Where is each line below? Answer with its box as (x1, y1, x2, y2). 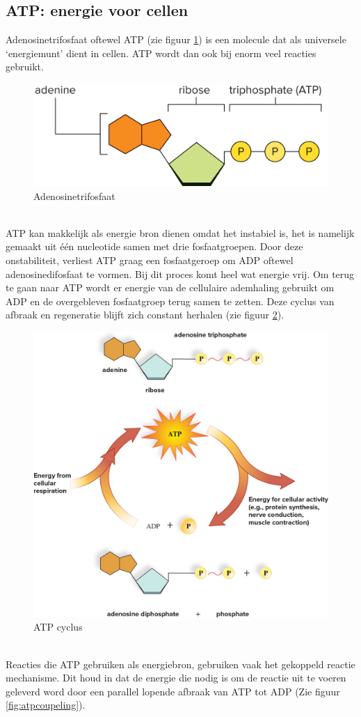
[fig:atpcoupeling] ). (6, 697, 86, 712)
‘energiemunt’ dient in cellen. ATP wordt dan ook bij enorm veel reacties (6, 45, 316, 60)
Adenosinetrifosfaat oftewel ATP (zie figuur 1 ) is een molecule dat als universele (6, 32, 346, 47)
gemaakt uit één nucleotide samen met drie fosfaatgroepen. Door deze (6, 239, 303, 254)
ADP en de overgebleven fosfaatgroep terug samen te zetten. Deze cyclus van (6, 293, 335, 308)
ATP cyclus (33, 619, 83, 634)
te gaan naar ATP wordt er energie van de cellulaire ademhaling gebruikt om (6, 280, 335, 295)
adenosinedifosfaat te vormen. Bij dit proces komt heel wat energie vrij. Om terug (6, 266, 355, 281)
